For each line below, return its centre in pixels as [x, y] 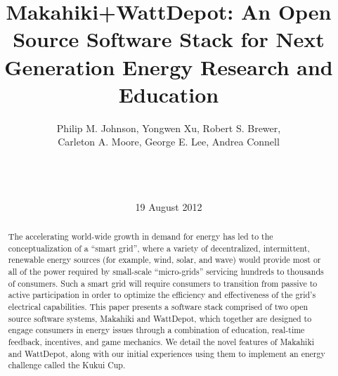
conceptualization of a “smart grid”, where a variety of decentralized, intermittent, [159, 248]
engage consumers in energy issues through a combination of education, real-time [156, 330]
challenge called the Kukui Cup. [67, 365]
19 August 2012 [169, 206]
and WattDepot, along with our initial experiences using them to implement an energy [167, 353]
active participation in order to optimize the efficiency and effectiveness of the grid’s [162, 295]
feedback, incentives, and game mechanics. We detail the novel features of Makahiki [161, 341]
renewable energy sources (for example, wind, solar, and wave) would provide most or [164, 260]
